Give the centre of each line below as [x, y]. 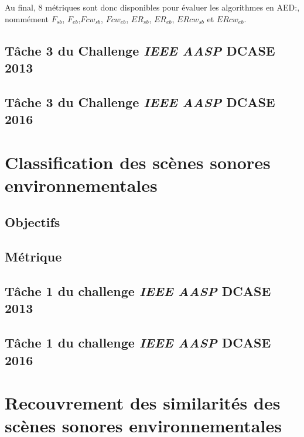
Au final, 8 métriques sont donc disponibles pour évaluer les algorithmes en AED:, [152, 7]
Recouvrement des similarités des [143, 403]
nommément [27, 18]
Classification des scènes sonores [138, 162]
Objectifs [33, 222]
